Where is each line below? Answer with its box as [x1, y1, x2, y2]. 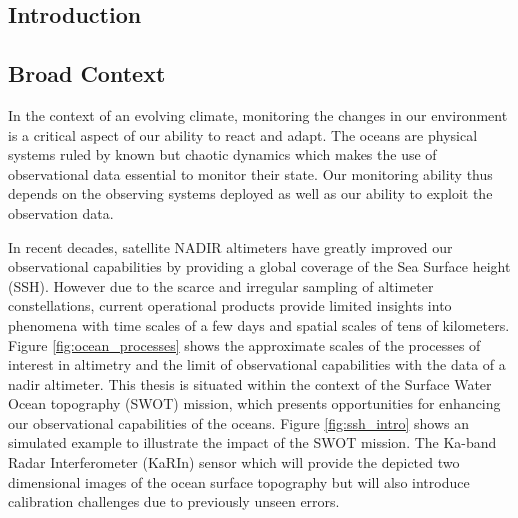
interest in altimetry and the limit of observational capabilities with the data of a [8, 354, 506, 375]
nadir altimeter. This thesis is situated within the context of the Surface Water [8, 373, 492, 394]
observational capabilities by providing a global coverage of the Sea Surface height [8, 256, 511, 277]
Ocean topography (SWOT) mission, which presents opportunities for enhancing [8, 393, 501, 414]
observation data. [8, 202, 114, 223]
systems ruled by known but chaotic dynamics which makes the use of [8, 144, 437, 165]
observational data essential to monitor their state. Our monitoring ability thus [8, 163, 493, 184]
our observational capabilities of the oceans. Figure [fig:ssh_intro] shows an [8, 412, 469, 433]
